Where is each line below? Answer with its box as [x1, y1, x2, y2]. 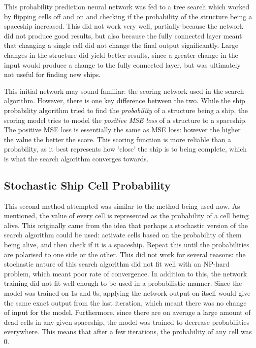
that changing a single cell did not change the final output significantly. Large [4, 40, 239, 50]
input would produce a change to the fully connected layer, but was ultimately [4, 59, 241, 70]
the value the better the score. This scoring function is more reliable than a [4, 134, 231, 144]
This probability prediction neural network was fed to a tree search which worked [4, 1, 250, 11]
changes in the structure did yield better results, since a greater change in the [4, 49, 238, 60]
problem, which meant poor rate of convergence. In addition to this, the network [4, 268, 247, 278]
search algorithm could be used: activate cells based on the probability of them [4, 230, 242, 240]
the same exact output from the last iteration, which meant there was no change [4, 297, 247, 308]
